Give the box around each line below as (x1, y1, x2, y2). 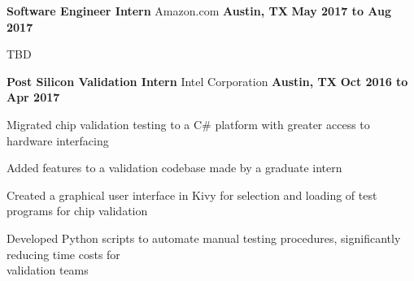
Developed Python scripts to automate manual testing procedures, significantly (7, 229, 401, 246)
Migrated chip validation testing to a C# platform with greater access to (7, 115, 370, 132)
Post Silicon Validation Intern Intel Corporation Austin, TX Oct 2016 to (7, 72, 408, 89)
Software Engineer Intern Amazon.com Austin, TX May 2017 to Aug (7, 2, 392, 19)
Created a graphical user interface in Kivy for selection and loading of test (7, 186, 377, 203)
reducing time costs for (7, 245, 120, 262)
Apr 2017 (7, 89, 60, 106)
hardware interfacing (7, 132, 109, 149)
